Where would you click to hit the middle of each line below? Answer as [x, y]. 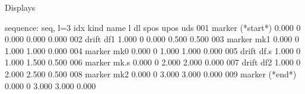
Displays [20, 7]
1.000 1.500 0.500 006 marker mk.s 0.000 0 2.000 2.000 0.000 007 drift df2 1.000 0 [153, 62]
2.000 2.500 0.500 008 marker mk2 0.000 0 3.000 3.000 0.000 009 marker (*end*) [151, 73]
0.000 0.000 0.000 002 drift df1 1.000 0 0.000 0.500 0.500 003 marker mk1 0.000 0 [152, 39]
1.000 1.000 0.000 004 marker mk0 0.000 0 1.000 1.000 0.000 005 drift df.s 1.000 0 [153, 50]
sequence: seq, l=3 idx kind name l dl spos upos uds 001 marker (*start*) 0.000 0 [153, 27]
